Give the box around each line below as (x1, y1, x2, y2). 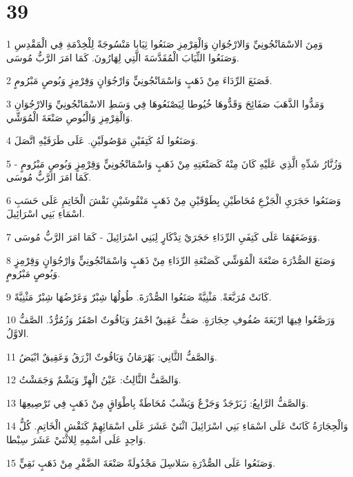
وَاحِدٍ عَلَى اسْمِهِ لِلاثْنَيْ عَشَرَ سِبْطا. (6, 432, 146, 446)
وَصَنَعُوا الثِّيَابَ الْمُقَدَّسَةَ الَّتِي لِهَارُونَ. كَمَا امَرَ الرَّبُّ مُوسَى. (6, 50, 239, 64)
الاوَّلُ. (6, 326, 29, 341)
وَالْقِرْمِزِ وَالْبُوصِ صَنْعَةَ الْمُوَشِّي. (6, 110, 133, 124)
